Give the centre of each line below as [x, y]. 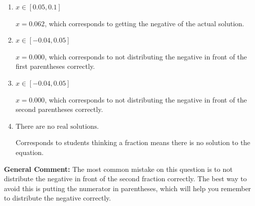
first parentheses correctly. [55, 66]
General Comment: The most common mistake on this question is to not [118, 169]
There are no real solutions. [57, 127]
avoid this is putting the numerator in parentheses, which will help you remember [127, 188]
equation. [30, 152]
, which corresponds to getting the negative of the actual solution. [144, 23]
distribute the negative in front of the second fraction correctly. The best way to [126, 179]
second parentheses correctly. [59, 109]
